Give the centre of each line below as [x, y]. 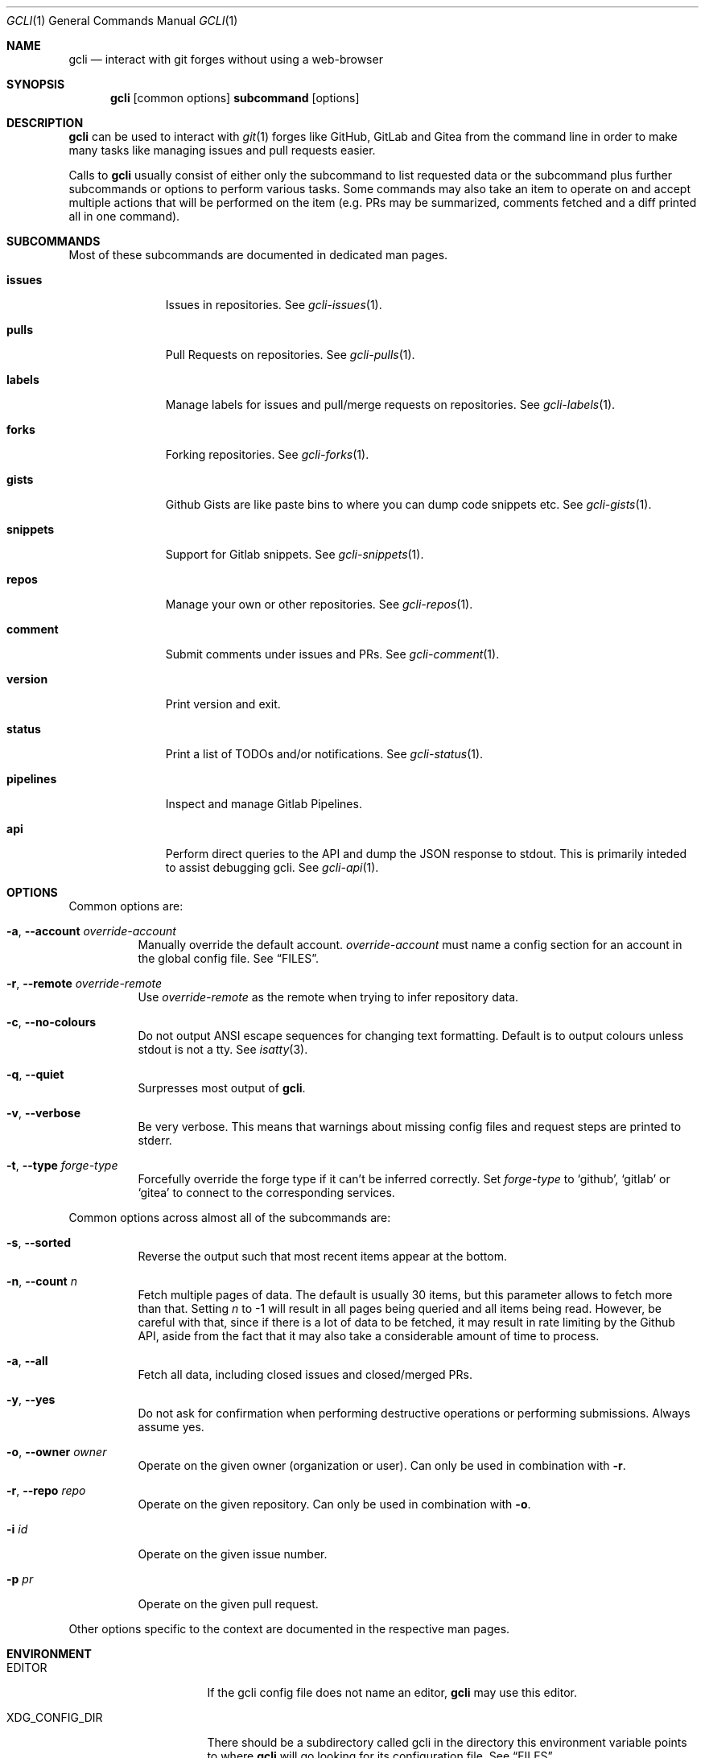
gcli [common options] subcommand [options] [235, 98]
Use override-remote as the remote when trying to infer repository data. [328, 997]
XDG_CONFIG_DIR [55, 1717]
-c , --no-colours [52, 1022]
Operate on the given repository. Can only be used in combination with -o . [334, 1504]
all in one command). [124, 216]
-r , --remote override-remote [85, 983]
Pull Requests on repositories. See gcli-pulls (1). [290, 355]
